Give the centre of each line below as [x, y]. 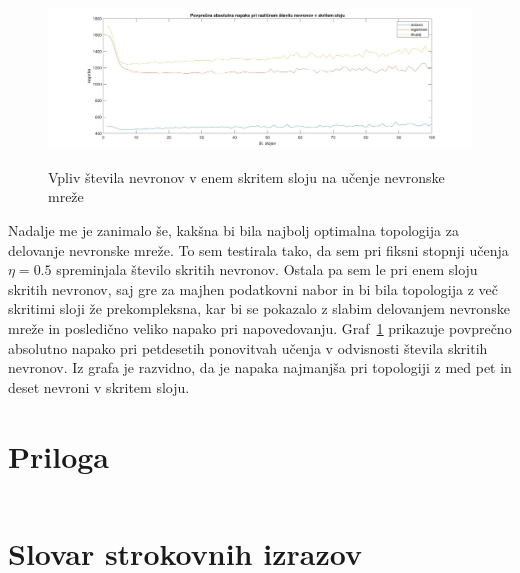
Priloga [58, 455]
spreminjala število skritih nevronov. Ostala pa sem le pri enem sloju [267, 269]
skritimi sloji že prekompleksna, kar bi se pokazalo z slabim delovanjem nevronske [259, 308]
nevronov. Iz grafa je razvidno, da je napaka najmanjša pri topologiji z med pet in [260, 367]
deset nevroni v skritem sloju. [99, 386]
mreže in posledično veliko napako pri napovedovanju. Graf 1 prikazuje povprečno [260, 327]
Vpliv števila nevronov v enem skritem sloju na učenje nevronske [246, 176]
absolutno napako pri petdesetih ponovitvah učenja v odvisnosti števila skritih [248, 347]
